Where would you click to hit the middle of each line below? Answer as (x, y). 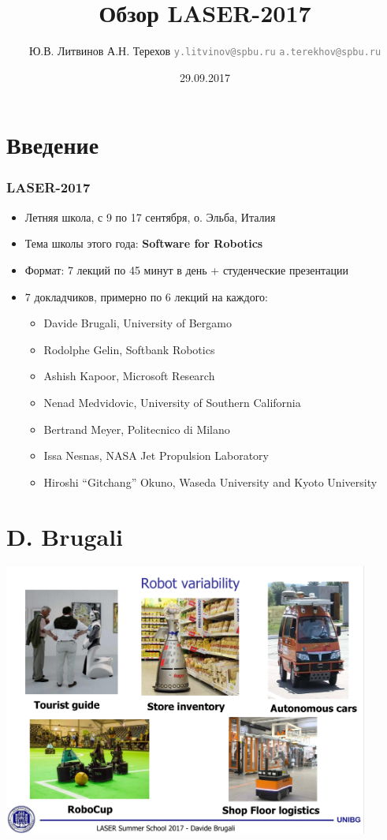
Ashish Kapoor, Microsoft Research (129, 376)
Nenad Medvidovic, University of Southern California (172, 402)
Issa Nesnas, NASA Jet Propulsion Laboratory (156, 455)
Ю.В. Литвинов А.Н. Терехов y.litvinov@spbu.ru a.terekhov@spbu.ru (205, 51)
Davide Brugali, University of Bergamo (138, 323)
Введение (53, 145)
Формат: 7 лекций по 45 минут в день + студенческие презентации (187, 269)
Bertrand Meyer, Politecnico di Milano (137, 429)
